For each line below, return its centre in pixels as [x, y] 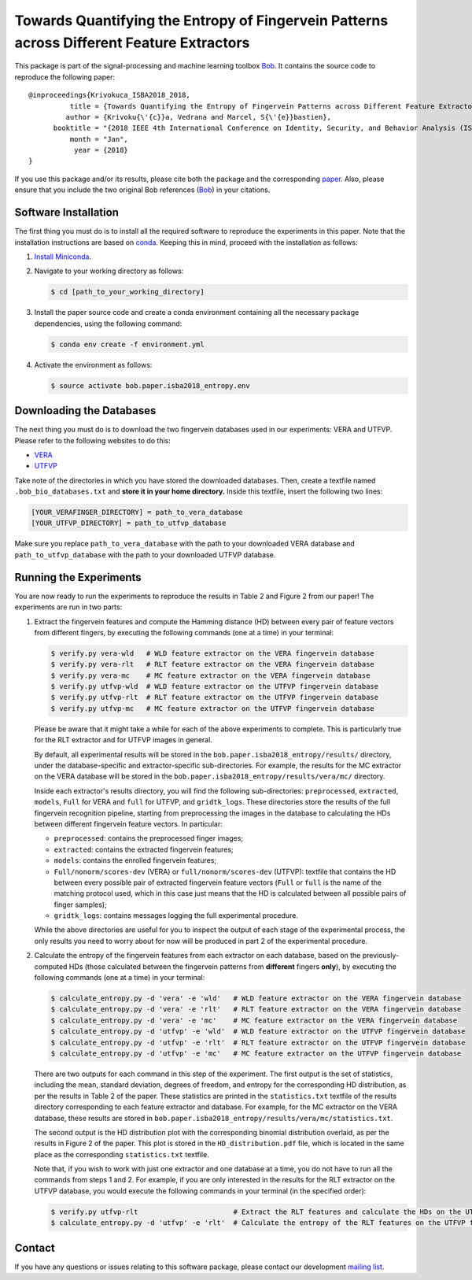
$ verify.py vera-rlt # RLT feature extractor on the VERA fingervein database [213, 664]
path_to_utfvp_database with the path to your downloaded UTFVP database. [145, 554]
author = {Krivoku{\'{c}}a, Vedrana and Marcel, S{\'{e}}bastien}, [199, 117]
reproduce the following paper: [65, 77]
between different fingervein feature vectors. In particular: [129, 823]
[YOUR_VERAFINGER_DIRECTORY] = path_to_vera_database [137, 512]
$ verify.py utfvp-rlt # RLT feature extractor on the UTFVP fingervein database [215, 697]
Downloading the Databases [85, 411]
